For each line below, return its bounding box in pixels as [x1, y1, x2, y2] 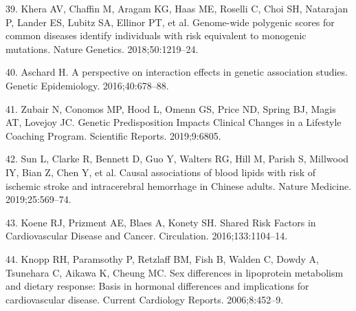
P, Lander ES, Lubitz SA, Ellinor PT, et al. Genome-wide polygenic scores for [5, 14, 335, 29]
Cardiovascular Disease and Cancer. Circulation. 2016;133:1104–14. [5, 228, 288, 243]
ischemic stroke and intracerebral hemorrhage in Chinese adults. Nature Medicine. [5, 178, 352, 193]
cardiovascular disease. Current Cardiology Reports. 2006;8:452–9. [5, 292, 284, 306]
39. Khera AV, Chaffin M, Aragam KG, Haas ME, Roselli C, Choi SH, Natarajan [5, 1, 348, 15]
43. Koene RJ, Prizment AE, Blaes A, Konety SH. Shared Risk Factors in [5, 215, 316, 229]
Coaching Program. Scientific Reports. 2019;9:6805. [5, 128, 221, 142]
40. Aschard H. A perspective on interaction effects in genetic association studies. [5, 65, 348, 79]
